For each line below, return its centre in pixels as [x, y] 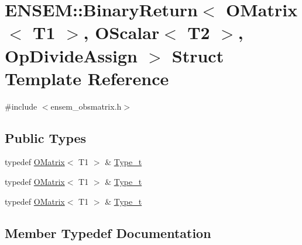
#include [21, 106]
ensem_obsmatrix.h [86, 106]
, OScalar [121, 32]
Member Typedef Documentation [108, 232]
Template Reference [87, 78]
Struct [198, 55]
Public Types [46, 137]
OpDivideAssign [71, 55]
